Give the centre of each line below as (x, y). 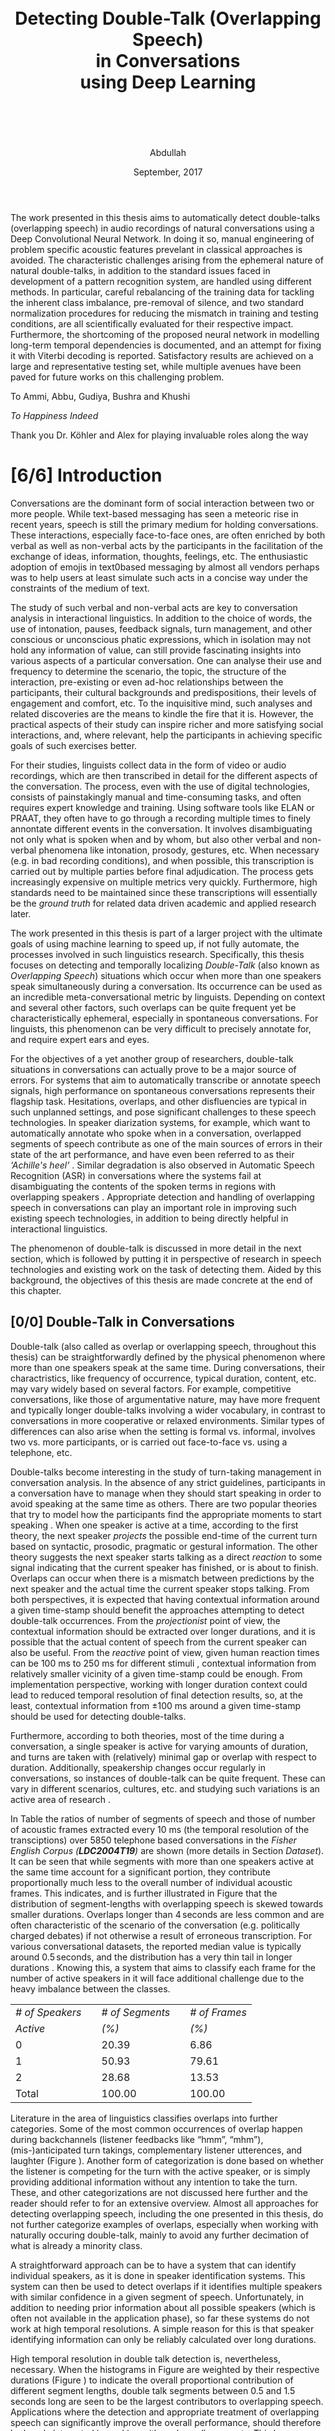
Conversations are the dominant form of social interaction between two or (162, 503)
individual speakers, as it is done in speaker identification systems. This (158, 2275)
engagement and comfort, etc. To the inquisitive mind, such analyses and (161, 703)
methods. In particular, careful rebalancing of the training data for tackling (162, 292)
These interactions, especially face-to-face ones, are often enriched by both (168, 535)
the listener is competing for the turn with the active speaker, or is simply (160, 2171)
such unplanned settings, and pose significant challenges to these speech (163, 1112)
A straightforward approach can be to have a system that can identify (153, 2265)
